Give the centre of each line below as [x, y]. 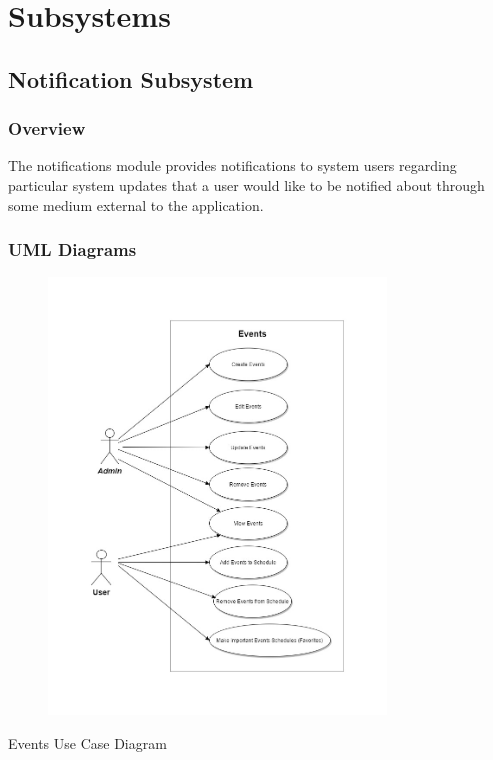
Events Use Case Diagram [87, 742]
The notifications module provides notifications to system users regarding [232, 165]
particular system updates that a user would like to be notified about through [246, 184]
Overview [47, 128]
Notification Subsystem [131, 78]
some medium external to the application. [136, 204]
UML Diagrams [72, 249]
